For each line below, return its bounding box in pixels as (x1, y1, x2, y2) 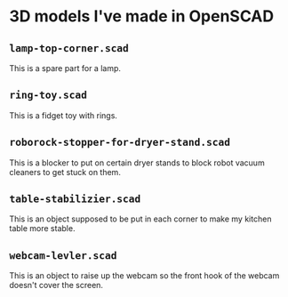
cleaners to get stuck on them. (9, 166, 122, 177)
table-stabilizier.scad (9, 193, 141, 205)
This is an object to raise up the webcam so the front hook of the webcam (9, 270, 280, 281)
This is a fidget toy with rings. (9, 109, 118, 121)
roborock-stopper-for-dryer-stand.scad (9, 136, 231, 148)
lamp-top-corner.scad (9, 42, 129, 54)
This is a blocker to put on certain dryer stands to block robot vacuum (9, 157, 265, 168)
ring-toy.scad (9, 89, 87, 101)
